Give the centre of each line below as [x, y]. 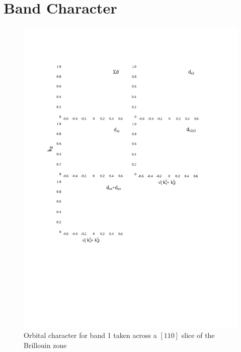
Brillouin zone [45, 345]
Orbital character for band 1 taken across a [90, 335]
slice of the [198, 335]
